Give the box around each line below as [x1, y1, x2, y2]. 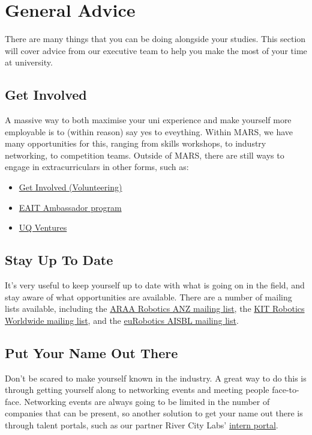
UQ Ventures [19, 221, 67, 234]
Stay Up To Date [5, 251, 113, 269]
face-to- [272, 383, 299, 396]
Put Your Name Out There [5, 343, 178, 362]
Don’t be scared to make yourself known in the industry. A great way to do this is [5, 371, 307, 384]
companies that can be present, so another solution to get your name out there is [5, 407, 303, 419]
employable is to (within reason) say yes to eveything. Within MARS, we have [5, 125, 293, 138]
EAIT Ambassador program [19, 201, 122, 213]
